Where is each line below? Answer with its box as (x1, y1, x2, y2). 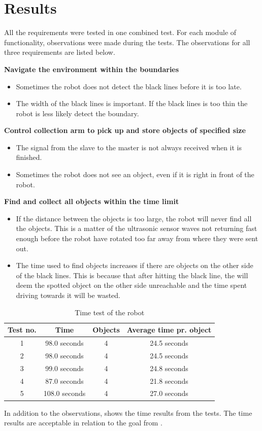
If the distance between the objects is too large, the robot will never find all (16, 213, 252, 223)
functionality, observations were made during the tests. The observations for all (4, 37, 250, 47)
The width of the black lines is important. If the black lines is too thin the (16, 98, 248, 109)
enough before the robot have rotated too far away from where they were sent (16, 233, 258, 244)
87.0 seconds (45, 375, 84, 386)
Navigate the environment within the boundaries (4, 63, 179, 74)
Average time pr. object (126, 324, 212, 335)
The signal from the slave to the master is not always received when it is (16, 142, 242, 152)
